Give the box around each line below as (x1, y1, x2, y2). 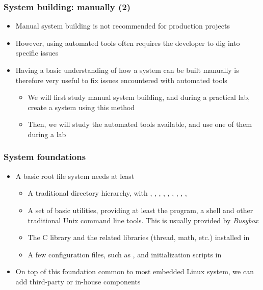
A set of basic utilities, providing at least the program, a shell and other (28, 204, 253, 215)
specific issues (15, 47, 58, 58)
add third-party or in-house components (15, 276, 141, 286)
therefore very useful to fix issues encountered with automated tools (15, 74, 227, 85)
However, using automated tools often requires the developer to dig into (15, 37, 240, 48)
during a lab (28, 128, 66, 139)
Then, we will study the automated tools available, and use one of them (28, 119, 252, 129)
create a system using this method (28, 101, 135, 112)
